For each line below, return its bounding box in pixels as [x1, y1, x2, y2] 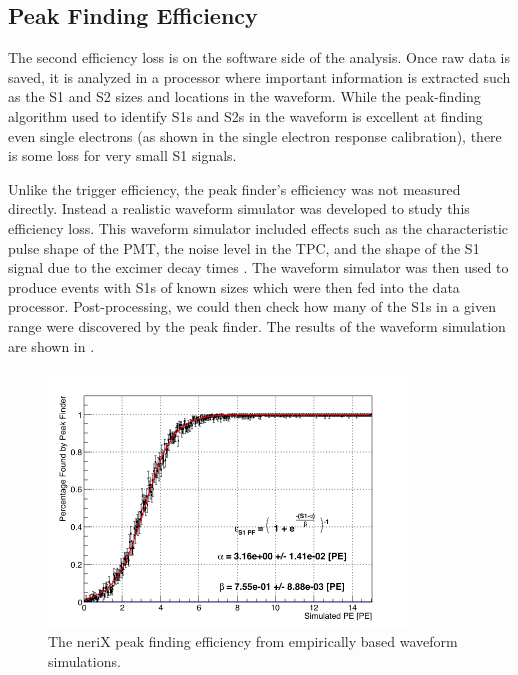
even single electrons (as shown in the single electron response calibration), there [8, 125, 502, 146]
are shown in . [8, 335, 95, 356]
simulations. [48, 650, 121, 671]
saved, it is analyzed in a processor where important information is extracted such [8, 66, 511, 87]
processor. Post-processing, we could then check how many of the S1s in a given [8, 296, 496, 317]
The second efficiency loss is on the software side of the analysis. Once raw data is [8, 47, 510, 68]
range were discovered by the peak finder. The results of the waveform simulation [8, 315, 506, 336]
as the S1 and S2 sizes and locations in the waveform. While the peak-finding [8, 86, 481, 107]
